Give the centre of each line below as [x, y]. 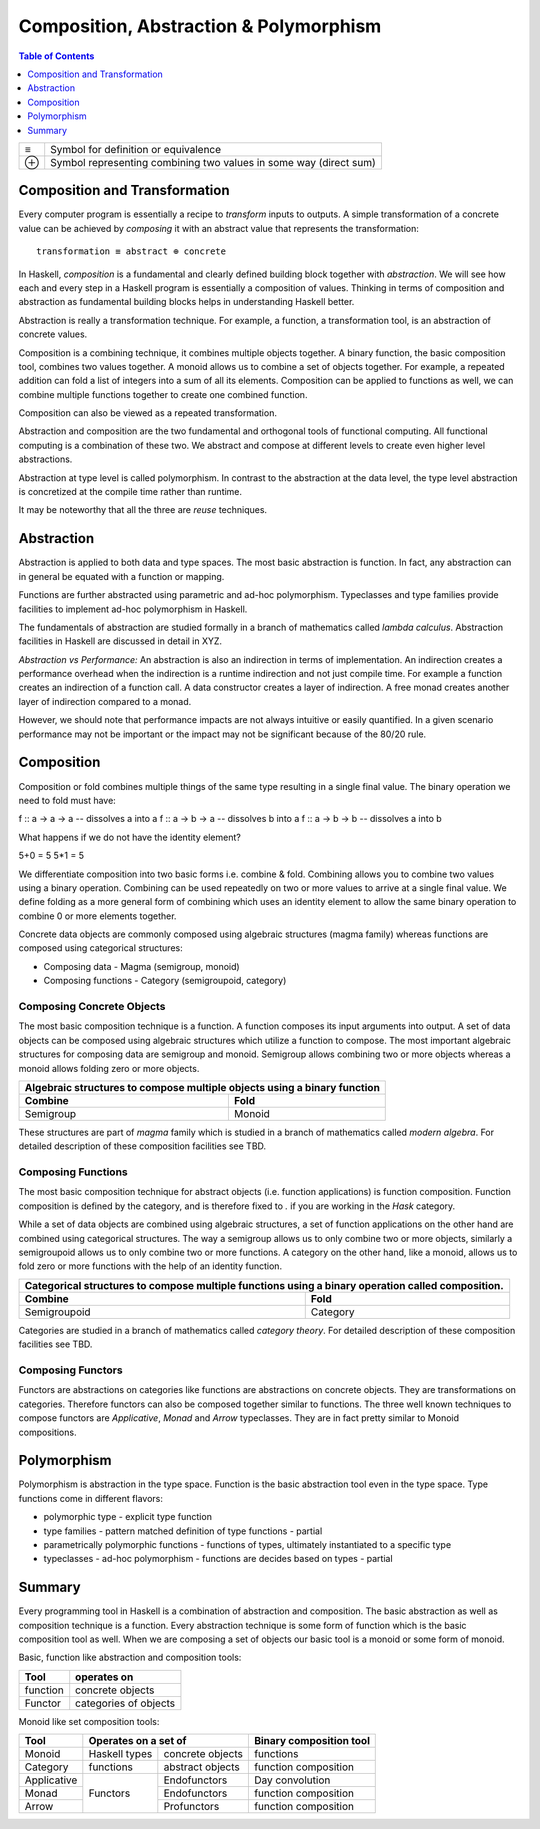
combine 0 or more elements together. [97, 916]
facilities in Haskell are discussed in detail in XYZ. [120, 641]
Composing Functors [71, 1370]
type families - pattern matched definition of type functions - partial [183, 1531]
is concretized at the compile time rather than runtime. [130, 492]
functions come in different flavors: [91, 1498]
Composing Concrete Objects [92, 1006]
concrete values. [53, 334]
